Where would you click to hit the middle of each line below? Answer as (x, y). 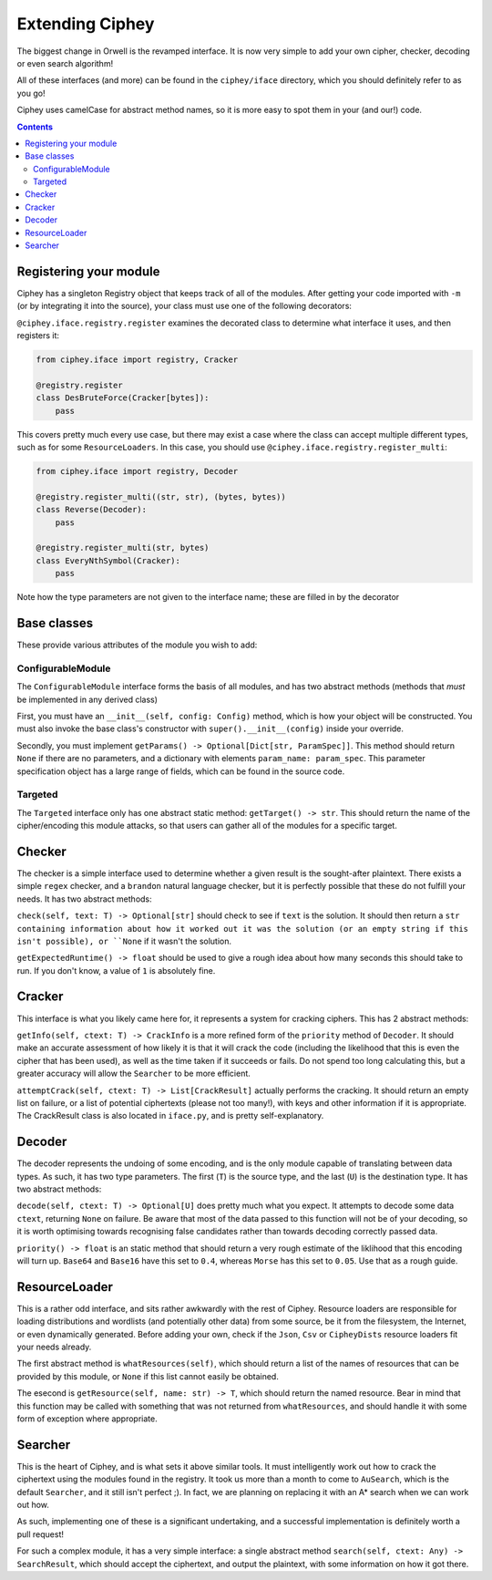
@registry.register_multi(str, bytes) (123, 548)
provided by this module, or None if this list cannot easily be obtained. (148, 1376)
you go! (31, 93)
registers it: (38, 336)
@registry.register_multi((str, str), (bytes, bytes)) (161, 496)
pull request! (40, 1534)
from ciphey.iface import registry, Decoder (137, 471)
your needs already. (54, 1347)
